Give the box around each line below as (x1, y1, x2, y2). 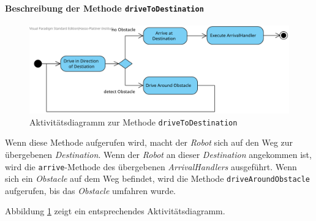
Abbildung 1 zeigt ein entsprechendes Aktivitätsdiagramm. (5, 204, 225, 217)
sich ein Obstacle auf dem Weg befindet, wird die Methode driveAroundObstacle (5, 172, 310, 185)
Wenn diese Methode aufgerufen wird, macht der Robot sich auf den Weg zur (5, 136, 293, 149)
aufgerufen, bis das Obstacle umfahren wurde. (5, 184, 176, 197)
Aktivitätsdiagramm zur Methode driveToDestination (29, 115, 238, 128)
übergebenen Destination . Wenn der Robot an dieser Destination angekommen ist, (5, 148, 312, 160)
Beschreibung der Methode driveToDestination (5, 1, 204, 14)
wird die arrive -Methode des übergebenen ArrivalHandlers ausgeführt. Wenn (5, 160, 297, 173)
